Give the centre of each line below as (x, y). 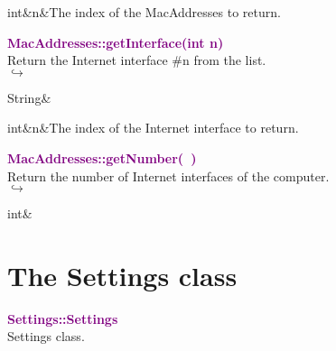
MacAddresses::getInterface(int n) (116, 42)
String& (29, 97)
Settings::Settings (63, 318)
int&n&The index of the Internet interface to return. (153, 128)
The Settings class (122, 275)
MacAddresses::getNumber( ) (102, 157)
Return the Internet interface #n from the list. (137, 60)
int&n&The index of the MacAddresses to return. (144, 12)
